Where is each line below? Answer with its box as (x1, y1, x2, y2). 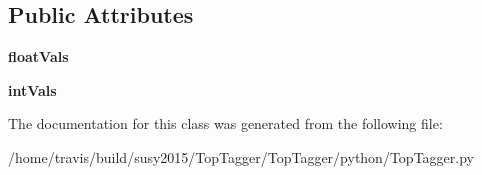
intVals (8, 79, 57, 100)
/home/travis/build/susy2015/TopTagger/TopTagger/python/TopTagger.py (8, 146, 474, 167)
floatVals (8, 46, 69, 67)
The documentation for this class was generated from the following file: (8, 113, 443, 134)
